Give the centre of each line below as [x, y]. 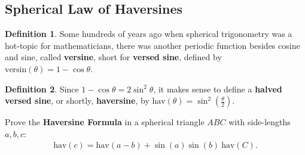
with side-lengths [260, 122]
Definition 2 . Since [42, 89]
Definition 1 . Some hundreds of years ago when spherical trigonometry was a [149, 34]
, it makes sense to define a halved [218, 89]
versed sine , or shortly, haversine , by [77, 100]
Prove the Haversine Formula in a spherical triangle [105, 122]
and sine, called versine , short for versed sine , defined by [113, 57]
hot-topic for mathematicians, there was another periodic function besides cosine [152, 45]
